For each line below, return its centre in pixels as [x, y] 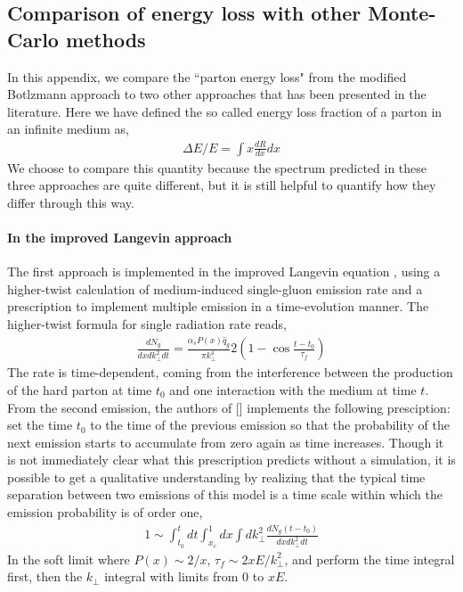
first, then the [45, 576]
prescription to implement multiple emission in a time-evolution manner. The [218, 306]
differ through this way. [71, 202]
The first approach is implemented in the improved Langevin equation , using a [224, 271]
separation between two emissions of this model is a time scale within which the [225, 494]
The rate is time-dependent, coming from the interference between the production [230, 372]
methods [106, 39]
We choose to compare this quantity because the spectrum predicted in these [217, 167]
